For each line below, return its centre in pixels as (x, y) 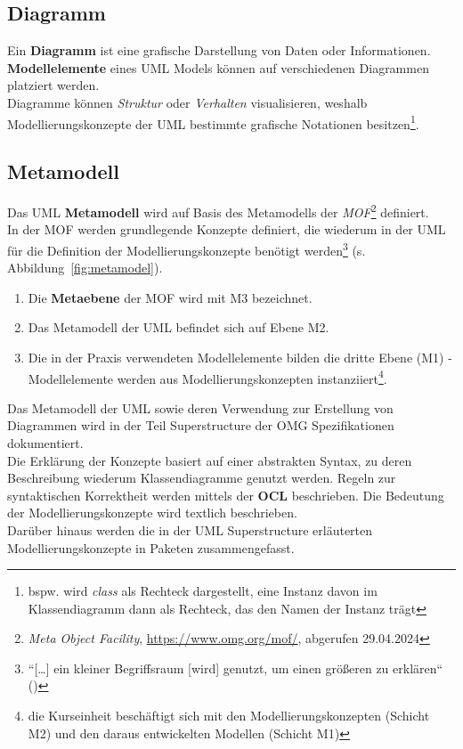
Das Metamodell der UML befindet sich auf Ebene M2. (179, 327)
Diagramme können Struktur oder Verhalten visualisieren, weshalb (187, 102)
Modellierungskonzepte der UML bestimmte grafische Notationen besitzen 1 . (213, 122)
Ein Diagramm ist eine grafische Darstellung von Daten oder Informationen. (219, 50)
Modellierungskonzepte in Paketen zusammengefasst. (151, 547)
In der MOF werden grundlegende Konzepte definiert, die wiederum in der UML (227, 229)
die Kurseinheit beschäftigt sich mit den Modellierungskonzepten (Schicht (229, 716)
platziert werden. (53, 85)
